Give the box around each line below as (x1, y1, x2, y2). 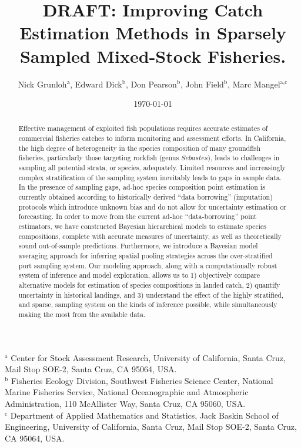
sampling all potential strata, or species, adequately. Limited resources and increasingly (18, 163, 286, 173)
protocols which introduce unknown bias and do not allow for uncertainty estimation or (18, 201, 287, 211)
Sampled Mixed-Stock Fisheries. (19, 43, 286, 68)
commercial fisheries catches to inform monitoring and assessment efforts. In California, (18, 133, 286, 143)
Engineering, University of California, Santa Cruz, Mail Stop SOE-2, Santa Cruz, (5, 420, 297, 433)
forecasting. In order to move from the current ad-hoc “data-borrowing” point (18, 211, 257, 221)
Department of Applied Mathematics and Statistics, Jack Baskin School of (10, 409, 279, 421)
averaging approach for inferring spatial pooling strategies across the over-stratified (18, 251, 273, 261)
